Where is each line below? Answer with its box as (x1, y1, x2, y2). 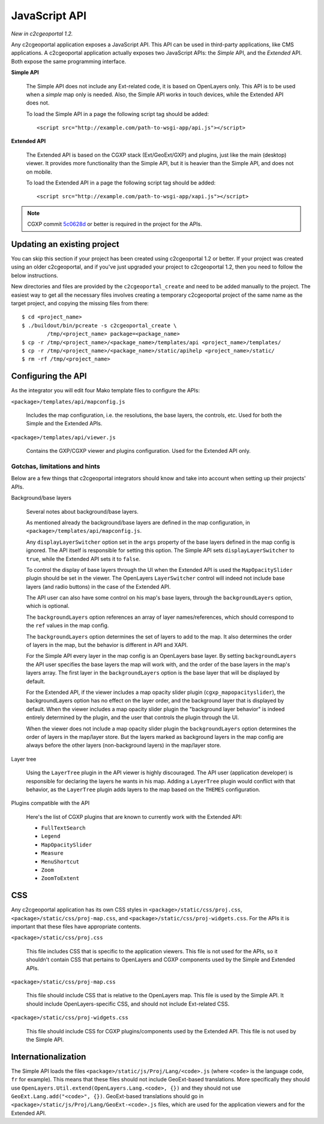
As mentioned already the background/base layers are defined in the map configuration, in (26, 518, 250, 526)
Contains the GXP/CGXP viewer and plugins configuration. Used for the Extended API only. (26, 448, 251, 455)
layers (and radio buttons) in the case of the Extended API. (26, 583, 171, 590)
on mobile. (26, 168, 52, 175)
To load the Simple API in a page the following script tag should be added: (26, 110, 209, 117)
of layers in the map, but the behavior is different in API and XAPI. (26, 642, 188, 649)
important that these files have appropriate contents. (11, 923, 141, 931)
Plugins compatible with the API (11, 800, 90, 807)
